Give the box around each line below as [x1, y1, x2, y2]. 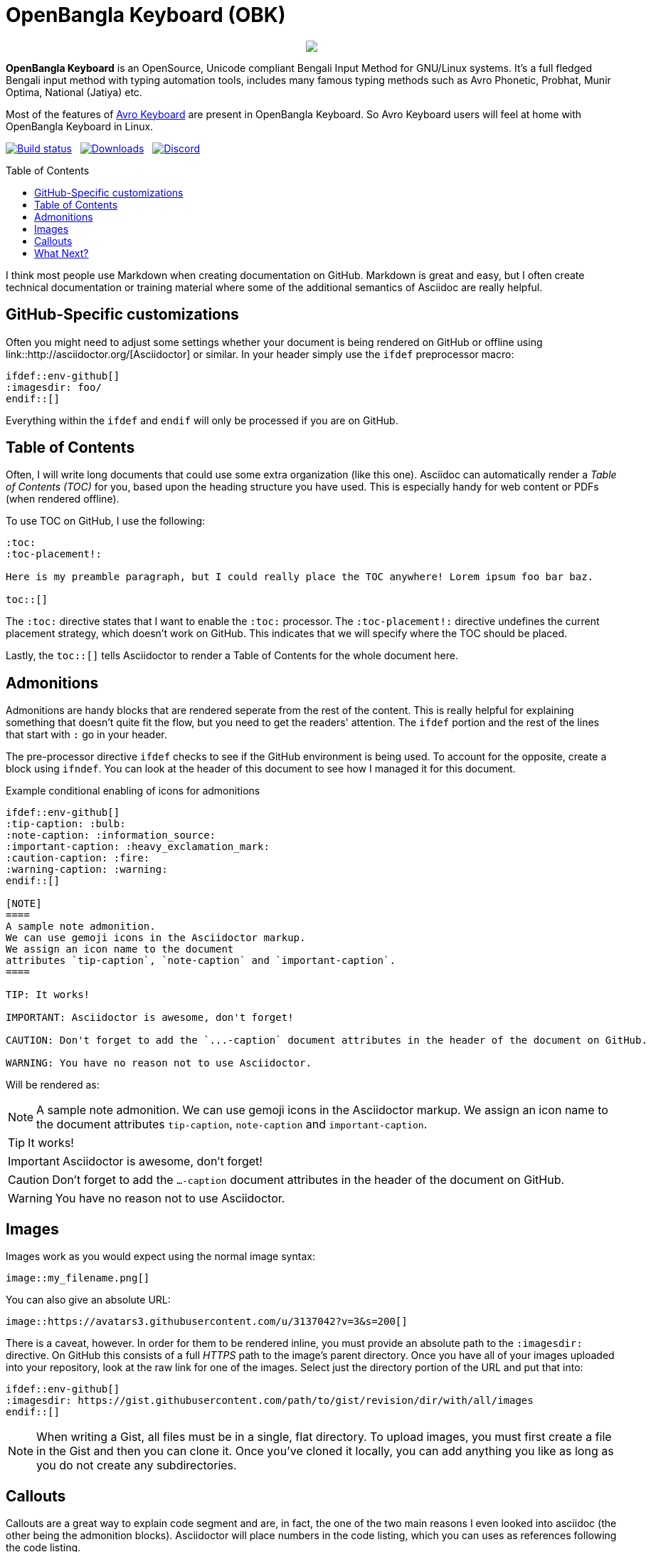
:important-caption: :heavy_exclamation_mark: [6, 841, 270, 853]
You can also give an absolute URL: [6, 1294, 171, 1306]
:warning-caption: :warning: [6, 864, 168, 876]
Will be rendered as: [6, 1079, 100, 1091]
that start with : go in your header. [6, 728, 167, 741]
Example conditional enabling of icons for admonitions [6, 785, 260, 797]
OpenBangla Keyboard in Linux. [6, 120, 154, 132]
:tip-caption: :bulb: [6, 818, 126, 830]
